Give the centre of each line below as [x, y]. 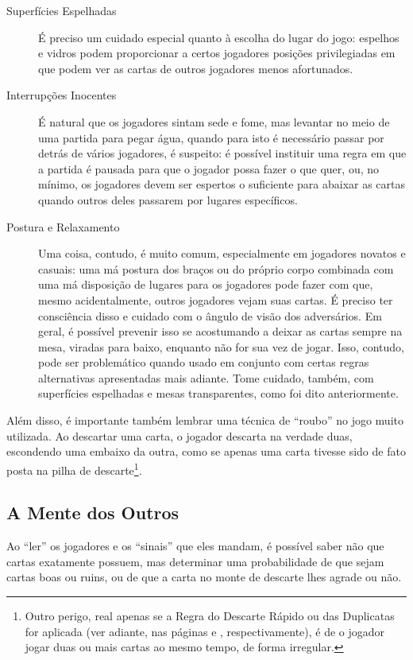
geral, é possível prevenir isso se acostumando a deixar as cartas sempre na [220, 331]
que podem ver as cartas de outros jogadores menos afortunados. [196, 68]
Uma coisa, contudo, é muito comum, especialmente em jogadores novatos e [222, 253]
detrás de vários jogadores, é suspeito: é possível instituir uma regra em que [222, 153]
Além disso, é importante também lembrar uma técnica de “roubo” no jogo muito [205, 420]
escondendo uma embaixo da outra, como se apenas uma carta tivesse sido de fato [206, 451]
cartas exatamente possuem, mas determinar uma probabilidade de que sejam [195, 561]
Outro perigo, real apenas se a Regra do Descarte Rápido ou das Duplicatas [210, 616]
